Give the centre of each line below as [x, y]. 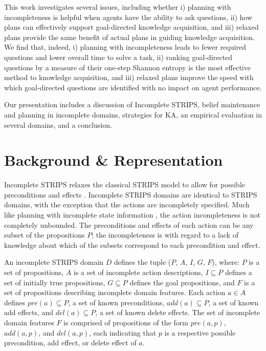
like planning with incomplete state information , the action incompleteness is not [132, 215]
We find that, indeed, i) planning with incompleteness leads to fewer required [125, 47]
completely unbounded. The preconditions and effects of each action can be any [129, 225]
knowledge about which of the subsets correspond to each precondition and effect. [132, 245]
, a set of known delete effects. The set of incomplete [178, 312]
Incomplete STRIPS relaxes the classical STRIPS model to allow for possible [125, 184]
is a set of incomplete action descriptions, [138, 272]
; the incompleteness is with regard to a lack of [165, 235]
